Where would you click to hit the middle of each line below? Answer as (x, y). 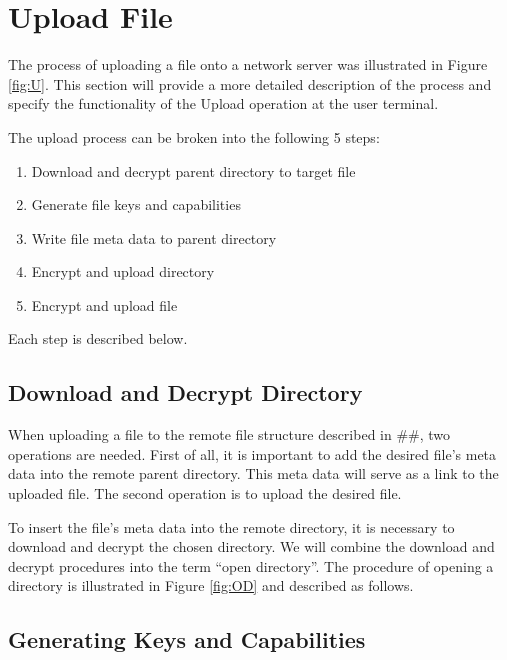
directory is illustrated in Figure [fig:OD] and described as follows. (211, 585)
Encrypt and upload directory (123, 271)
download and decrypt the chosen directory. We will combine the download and (251, 546)
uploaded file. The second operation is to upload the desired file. (205, 493)
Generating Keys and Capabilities (187, 639)
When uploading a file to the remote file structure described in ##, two (229, 434)
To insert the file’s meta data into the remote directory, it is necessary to (231, 526)
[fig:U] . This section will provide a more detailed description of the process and (250, 83)
